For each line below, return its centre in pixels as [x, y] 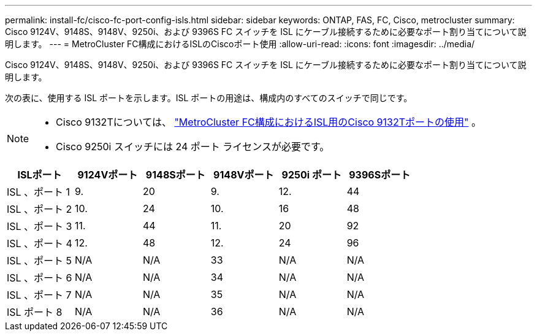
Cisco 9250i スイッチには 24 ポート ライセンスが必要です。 [193, 147]
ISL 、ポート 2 [40, 209]
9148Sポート [175, 175]
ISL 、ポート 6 [40, 278]
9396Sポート [380, 175]
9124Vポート [108, 175]
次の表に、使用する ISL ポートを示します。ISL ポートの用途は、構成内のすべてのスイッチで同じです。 [209, 98]
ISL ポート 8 [35, 312]
